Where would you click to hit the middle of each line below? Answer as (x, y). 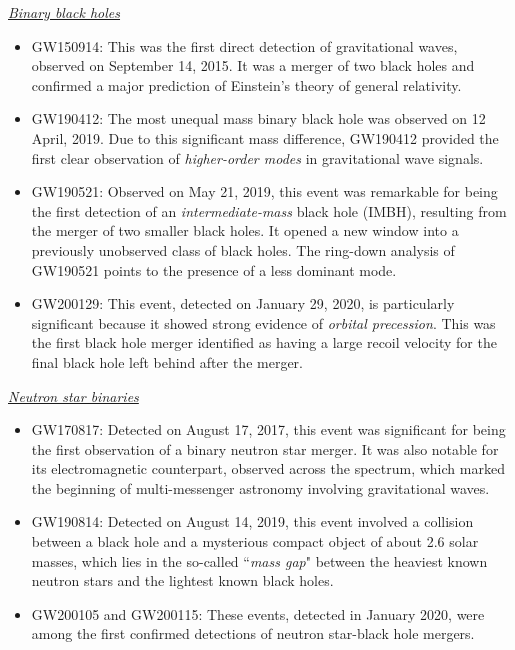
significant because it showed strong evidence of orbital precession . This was (263, 322)
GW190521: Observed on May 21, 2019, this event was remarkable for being (264, 191)
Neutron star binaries (73, 395)
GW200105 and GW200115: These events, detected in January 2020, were (258, 613)
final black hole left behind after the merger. (167, 361)
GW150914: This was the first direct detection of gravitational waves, (244, 45)
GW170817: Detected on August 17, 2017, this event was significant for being (268, 429)
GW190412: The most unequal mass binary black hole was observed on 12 (258, 118)
